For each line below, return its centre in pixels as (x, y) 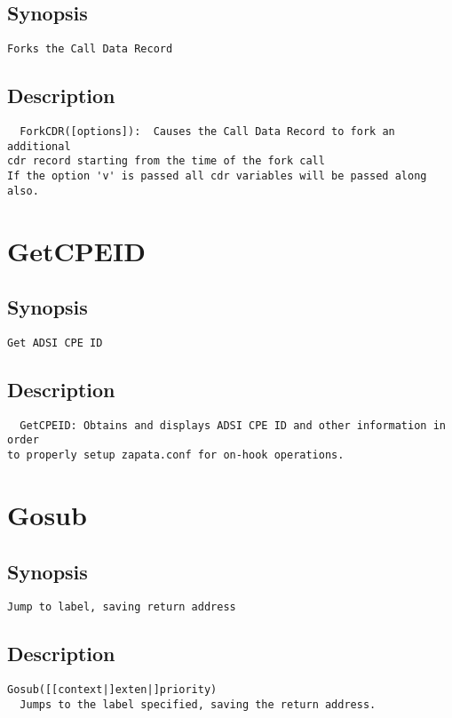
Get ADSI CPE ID (55, 343)
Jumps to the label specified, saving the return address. (198, 704)
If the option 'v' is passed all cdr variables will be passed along (217, 176)
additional (39, 146)
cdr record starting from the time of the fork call (166, 161)
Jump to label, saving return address (122, 607)
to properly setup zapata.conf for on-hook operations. (176, 455)
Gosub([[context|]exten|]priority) (112, 690)
